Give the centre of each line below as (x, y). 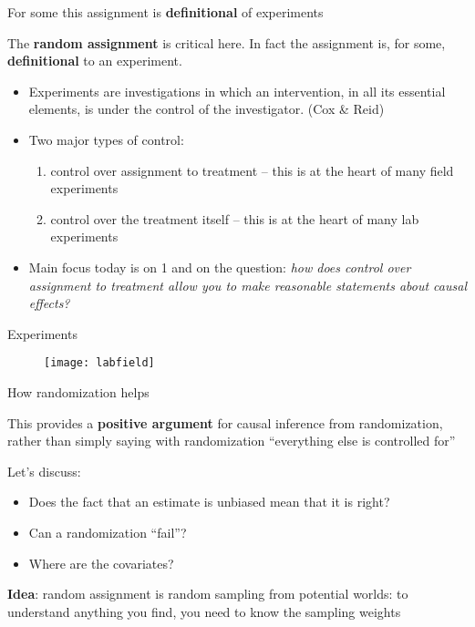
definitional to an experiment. (95, 61)
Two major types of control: (106, 139)
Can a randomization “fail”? (108, 532)
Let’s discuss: (44, 471)
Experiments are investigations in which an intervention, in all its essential (237, 91)
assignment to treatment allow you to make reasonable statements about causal (248, 285)
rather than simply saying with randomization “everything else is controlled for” (232, 441)
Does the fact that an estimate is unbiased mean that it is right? (209, 502)
